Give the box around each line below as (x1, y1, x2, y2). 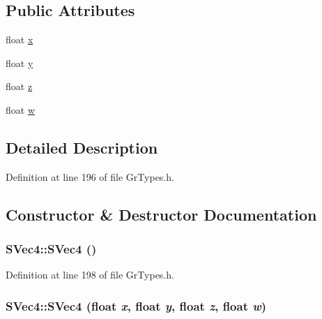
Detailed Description (6, 136, 158, 158)
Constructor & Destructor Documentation (6, 203, 317, 225)
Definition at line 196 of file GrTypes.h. (6, 169, 174, 184)
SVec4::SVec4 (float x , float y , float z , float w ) (6, 297, 267, 314)
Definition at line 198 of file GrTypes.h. (6, 267, 174, 282)
